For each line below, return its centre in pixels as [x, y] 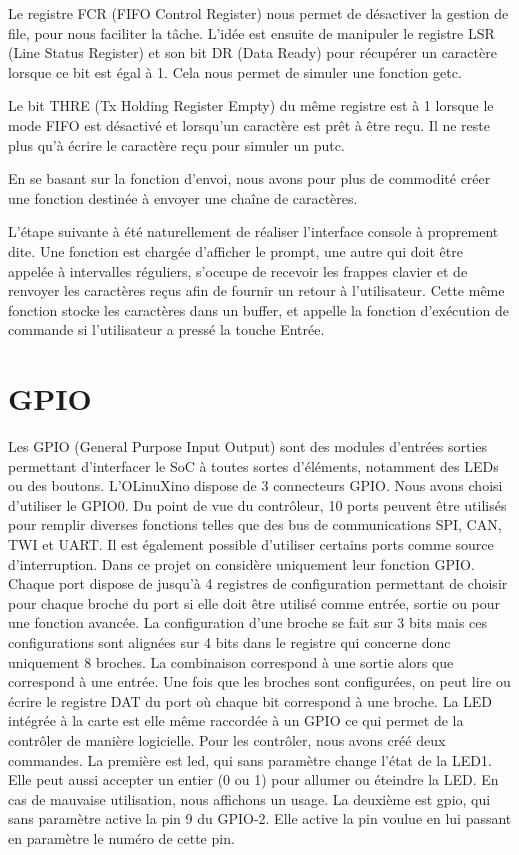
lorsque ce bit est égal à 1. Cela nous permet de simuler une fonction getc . [235, 71]
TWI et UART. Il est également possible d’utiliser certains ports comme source [251, 544]
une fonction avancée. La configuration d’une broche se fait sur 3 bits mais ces [248, 622]
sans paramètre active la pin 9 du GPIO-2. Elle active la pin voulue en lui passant [260, 818]
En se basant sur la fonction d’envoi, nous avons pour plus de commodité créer [249, 178]
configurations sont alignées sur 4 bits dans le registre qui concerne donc [229, 641]
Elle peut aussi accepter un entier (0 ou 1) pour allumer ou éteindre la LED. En [253, 779]
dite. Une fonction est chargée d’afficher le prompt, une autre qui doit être [235, 250]
